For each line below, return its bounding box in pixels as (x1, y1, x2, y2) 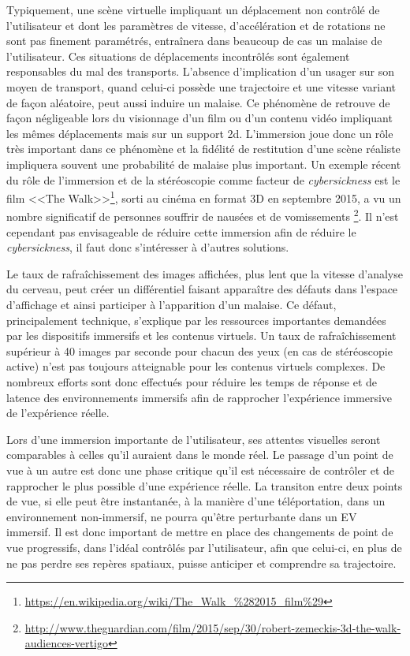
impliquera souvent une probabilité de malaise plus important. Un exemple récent (6, 155, 401, 172)
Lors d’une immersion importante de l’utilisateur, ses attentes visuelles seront (6, 430, 381, 447)
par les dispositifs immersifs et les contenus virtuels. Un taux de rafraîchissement (6, 327, 397, 344)
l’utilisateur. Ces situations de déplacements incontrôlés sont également (6, 47, 350, 64)
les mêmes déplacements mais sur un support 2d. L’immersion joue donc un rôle (6, 125, 393, 141)
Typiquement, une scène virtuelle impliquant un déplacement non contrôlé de (6, 2, 380, 17)
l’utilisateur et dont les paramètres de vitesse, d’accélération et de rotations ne (6, 17, 386, 33)
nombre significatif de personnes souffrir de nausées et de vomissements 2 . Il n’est (6, 206, 399, 225)
